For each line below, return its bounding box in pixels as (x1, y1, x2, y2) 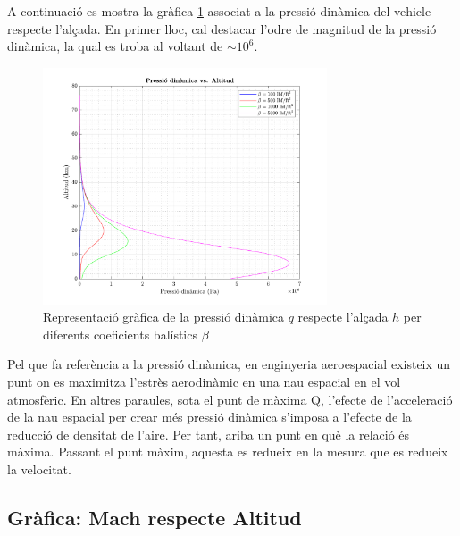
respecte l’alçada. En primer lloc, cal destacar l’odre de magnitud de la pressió (7, 19, 437, 38)
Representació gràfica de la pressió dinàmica (43, 307, 285, 326)
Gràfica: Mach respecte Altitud (7, 504, 302, 531)
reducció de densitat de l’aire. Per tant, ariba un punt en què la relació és (7, 424, 410, 443)
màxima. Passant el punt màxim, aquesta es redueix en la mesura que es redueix (7, 442, 448, 461)
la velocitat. (7, 460, 71, 479)
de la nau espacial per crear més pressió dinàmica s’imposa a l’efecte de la (7, 407, 412, 426)
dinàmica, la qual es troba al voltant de (7, 37, 223, 55)
